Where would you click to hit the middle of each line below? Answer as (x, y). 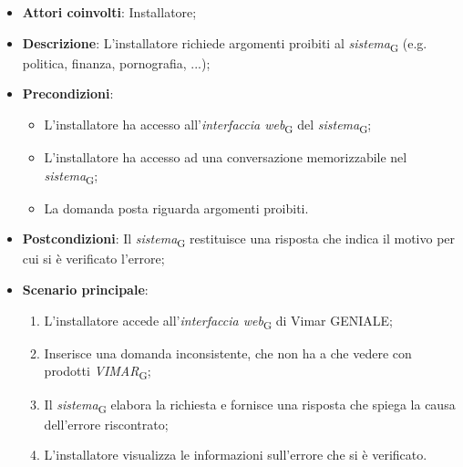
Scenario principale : (85, 290)
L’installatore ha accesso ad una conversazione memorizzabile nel (226, 157)
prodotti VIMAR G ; (98, 372)
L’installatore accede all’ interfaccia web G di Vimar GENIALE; (219, 321)
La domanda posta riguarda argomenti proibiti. (176, 208)
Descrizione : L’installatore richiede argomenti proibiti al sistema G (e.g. (225, 44)
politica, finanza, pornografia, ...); (116, 62)
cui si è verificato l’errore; (93, 259)
